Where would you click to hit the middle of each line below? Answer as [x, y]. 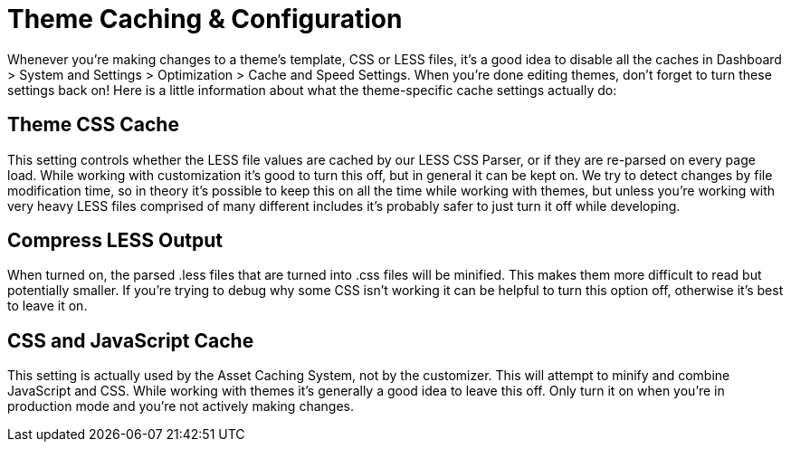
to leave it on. [48, 306]
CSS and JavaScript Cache [131, 340]
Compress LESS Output [115, 241]
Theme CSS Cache [93, 125]
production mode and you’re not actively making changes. [181, 406]
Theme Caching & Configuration [205, 19]
